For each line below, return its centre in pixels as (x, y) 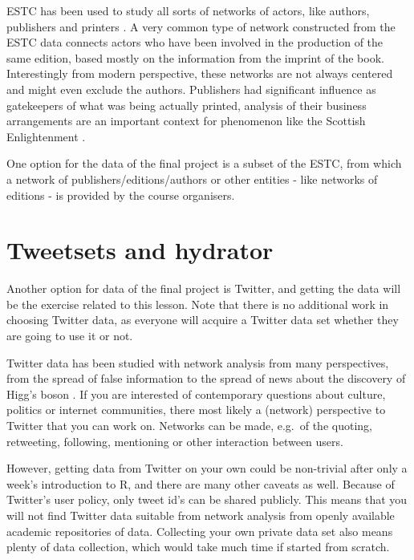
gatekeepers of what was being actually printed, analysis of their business (187, 105)
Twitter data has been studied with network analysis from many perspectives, (198, 362)
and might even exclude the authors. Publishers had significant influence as (191, 89)
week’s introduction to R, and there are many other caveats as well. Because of (201, 483)
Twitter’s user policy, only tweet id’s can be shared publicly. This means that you (207, 499)
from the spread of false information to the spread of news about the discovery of (206, 378)
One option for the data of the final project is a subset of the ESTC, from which (204, 163)
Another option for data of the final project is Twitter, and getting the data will (204, 288)
